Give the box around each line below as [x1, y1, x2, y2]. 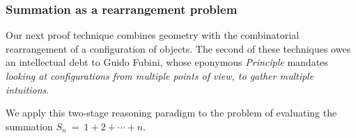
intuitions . [6, 82, 49, 96]
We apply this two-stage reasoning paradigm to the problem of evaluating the [6, 105, 337, 120]
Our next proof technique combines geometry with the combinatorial [6, 28, 300, 42]
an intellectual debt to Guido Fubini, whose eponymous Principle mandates [6, 55, 328, 69]
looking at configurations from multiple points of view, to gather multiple [6, 69, 314, 83]
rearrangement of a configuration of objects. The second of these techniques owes [6, 41, 351, 55]
